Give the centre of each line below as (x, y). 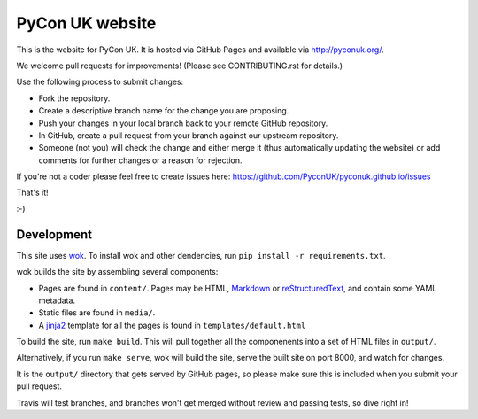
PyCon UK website (86, 23)
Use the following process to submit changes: (100, 82)
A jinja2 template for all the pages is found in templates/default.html (172, 325)
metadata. (57, 300)
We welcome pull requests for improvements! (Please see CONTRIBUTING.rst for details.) (180, 66)
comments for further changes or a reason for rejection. (140, 160)
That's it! (32, 193)
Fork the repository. (74, 98)
